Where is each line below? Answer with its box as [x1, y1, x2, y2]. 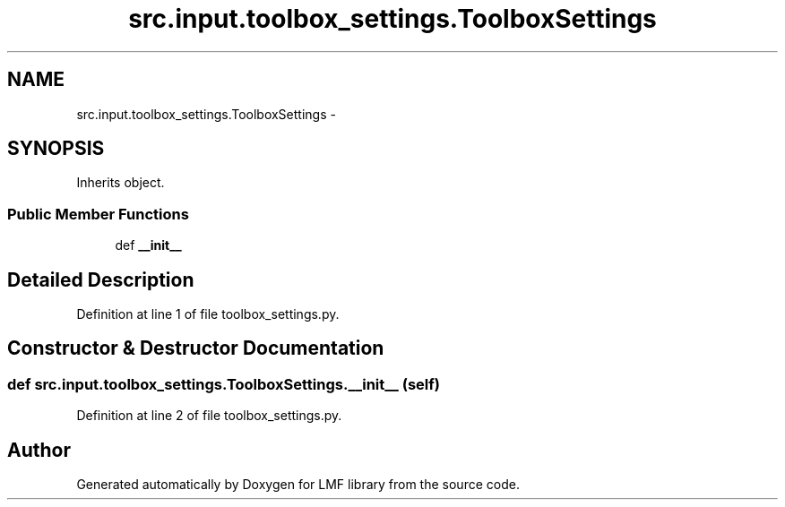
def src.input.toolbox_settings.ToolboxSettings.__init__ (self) [7, 374, 440, 393]
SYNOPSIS [7, 137, 105, 160]
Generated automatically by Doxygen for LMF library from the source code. [76, 477, 520, 493]
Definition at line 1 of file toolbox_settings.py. [76, 306, 340, 322]
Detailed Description [7, 268, 194, 291]
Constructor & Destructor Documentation [7, 337, 384, 360]
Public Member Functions [7, 204, 189, 223]
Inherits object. [76, 175, 165, 191]
